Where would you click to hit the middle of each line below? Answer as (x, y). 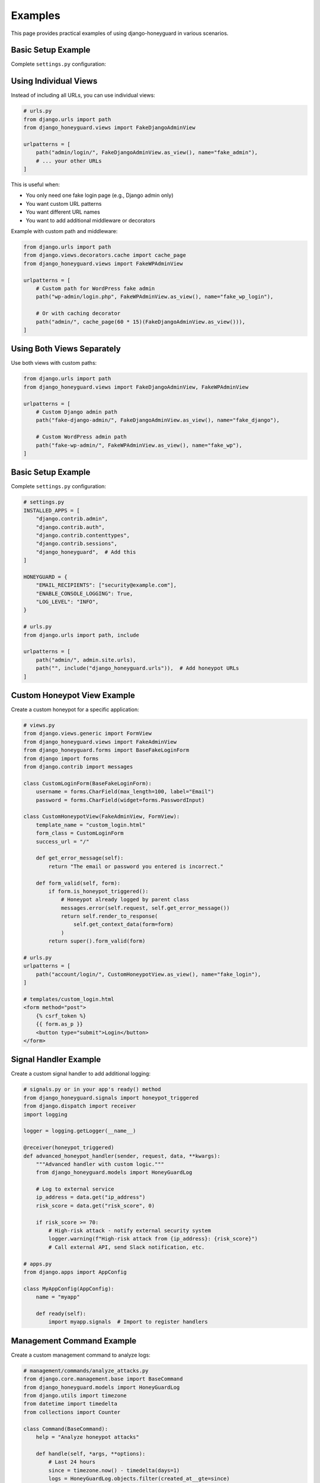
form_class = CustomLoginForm (80, 833)
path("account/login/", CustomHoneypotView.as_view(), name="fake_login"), (148, 974)
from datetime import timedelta (71, 1404)
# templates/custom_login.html (69, 999)
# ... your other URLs (69, 161)
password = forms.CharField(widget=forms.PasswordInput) (120, 800)
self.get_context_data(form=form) (124, 925)
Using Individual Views (54, 81)
